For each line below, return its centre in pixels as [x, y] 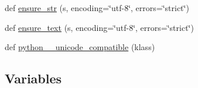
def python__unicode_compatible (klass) [80, 47]
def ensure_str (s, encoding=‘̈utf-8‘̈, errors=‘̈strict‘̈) [97, 8]
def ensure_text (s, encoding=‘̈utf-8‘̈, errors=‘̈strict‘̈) [99, 27]
